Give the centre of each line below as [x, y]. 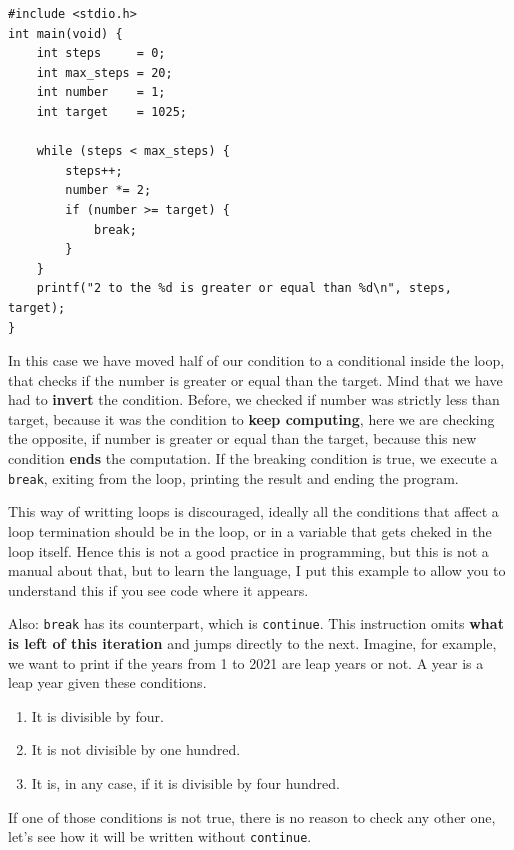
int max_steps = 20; [104, 72]
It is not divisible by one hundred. [136, 749]
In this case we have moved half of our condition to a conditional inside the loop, [256, 360]
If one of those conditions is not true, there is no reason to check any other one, [252, 816]
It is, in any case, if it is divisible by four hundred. [185, 782]
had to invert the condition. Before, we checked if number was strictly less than [254, 399]
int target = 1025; [111, 111]
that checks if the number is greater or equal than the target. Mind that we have [255, 379]
